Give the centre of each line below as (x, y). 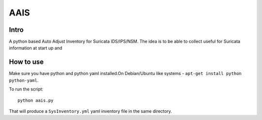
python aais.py (36, 100)
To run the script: (26, 89)
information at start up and (36, 48)
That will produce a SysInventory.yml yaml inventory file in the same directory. (90, 111)
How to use (26, 62)
